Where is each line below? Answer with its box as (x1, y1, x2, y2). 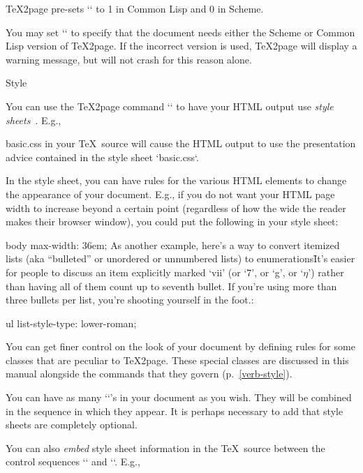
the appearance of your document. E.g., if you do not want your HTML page (6, 186, 335, 201)
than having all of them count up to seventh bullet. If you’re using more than (6, 278, 337, 293)
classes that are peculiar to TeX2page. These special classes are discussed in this (6, 352, 349, 367)
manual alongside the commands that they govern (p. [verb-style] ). (6, 366, 292, 381)
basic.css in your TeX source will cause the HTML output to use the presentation (6, 136, 356, 151)
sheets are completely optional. (6, 417, 138, 432)
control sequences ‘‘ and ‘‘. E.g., (6, 454, 140, 469)
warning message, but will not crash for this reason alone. (6, 52, 252, 66)
